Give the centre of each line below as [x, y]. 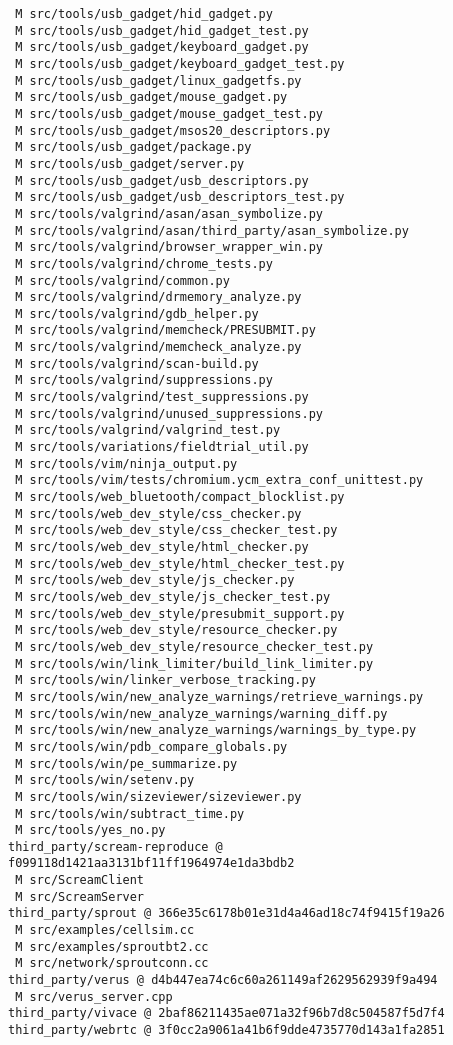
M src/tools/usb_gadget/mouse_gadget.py [151, 97]
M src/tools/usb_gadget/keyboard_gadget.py [162, 47]
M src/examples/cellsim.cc [105, 930]
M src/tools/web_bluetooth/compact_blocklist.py [180, 497]
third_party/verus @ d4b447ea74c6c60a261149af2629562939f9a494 [223, 980]
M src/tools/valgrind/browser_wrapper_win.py [169, 247]
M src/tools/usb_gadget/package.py [133, 147]
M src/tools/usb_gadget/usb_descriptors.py [162, 180]
